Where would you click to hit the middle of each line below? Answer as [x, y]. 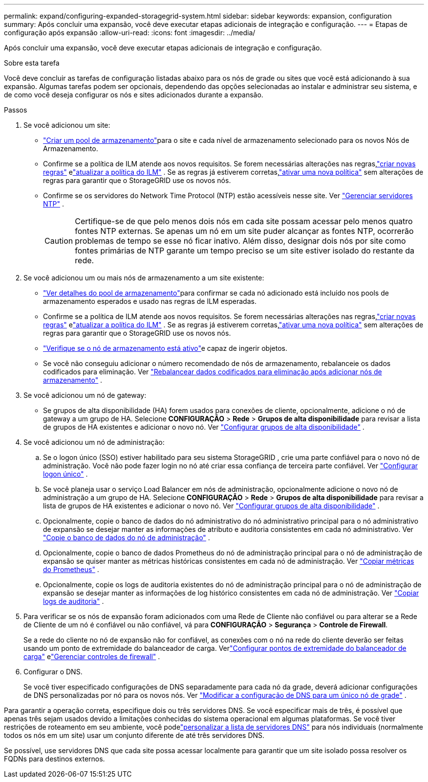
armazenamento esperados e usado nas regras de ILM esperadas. [150, 301]
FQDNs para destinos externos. [54, 759]
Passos [16, 110]
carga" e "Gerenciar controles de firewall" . [92, 656]
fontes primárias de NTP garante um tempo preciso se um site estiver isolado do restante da [245, 251]
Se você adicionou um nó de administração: [94, 442]
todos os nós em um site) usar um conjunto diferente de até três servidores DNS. [134, 735]
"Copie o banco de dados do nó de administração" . [127, 538]
